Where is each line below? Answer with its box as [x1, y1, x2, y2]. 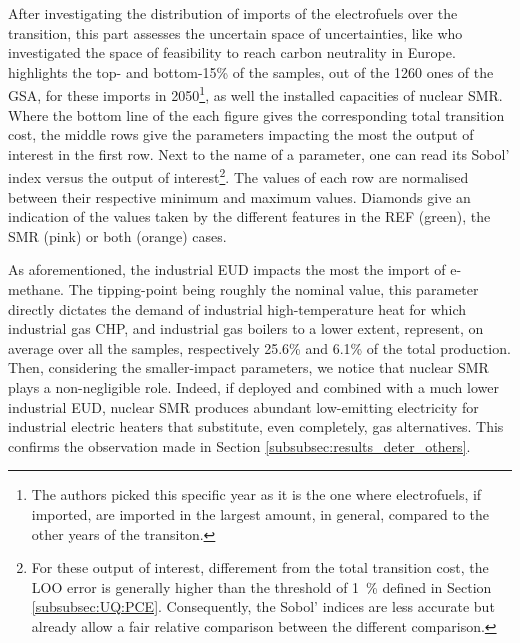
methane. [8, 279, 64, 300]
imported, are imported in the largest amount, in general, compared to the [31, 503, 490, 524]
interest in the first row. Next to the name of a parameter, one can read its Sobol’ [8, 143, 510, 164]
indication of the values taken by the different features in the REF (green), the [8, 206, 491, 227]
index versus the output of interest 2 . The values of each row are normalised [8, 164, 469, 188]
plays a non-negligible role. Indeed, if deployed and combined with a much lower [8, 377, 499, 397]
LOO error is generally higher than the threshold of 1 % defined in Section [31, 576, 492, 597]
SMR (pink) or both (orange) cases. [8, 225, 227, 246]
